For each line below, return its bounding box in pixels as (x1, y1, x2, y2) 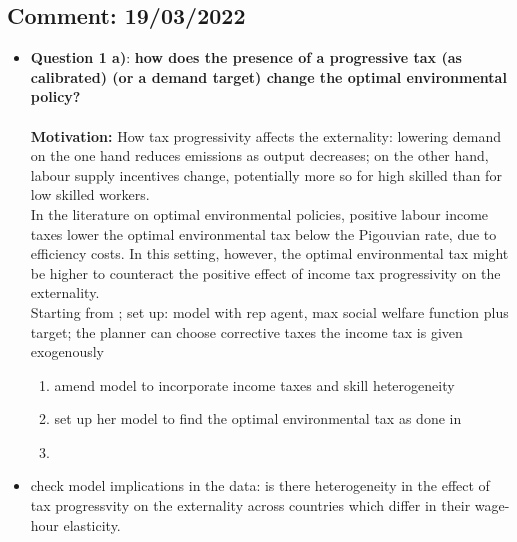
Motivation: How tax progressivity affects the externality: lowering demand (30, 125, 501, 146)
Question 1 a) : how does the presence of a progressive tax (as (30, 47, 462, 68)
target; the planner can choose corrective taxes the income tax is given (30, 321, 463, 342)
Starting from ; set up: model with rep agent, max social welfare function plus (30, 301, 509, 322)
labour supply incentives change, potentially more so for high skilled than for (30, 164, 502, 185)
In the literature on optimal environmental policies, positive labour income (30, 203, 489, 224)
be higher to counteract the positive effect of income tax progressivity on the (30, 262, 501, 283)
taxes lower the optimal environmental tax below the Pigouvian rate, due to (30, 223, 497, 244)
